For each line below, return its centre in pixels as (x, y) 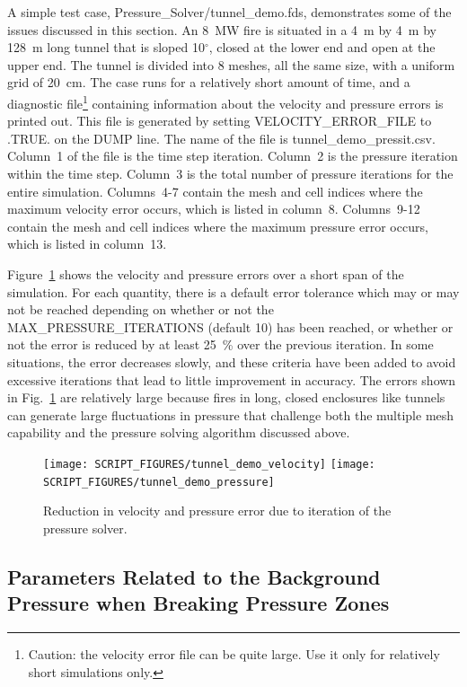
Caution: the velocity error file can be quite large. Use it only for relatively (234, 654)
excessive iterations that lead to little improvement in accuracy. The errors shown (232, 379)
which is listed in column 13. (87, 244)
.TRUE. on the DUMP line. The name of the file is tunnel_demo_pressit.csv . (221, 138)
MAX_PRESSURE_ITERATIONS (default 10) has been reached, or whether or (230, 326)
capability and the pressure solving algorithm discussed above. (179, 432)
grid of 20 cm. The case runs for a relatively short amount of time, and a (209, 82)
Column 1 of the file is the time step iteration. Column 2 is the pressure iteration (233, 156)
